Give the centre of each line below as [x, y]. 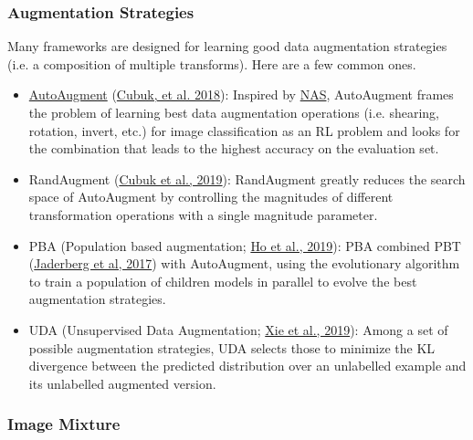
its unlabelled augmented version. [122, 383]
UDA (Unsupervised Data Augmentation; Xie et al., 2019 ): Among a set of [238, 329]
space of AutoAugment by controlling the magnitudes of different [211, 197]
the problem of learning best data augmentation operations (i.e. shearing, [234, 112]
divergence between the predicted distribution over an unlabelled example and [247, 366]
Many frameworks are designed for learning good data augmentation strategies [227, 46]
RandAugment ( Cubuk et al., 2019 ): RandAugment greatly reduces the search [247, 178]
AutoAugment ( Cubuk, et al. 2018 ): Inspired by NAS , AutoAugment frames [241, 94]
